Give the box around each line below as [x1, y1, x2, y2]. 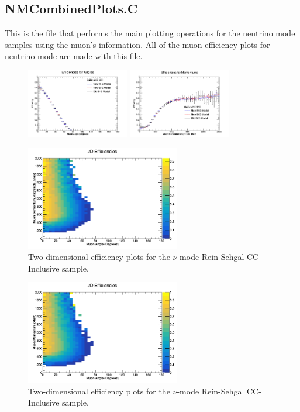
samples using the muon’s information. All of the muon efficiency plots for [5, 38, 270, 50]
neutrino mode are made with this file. [5, 50, 143, 62]
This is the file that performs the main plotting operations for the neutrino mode [5, 27, 295, 39]
